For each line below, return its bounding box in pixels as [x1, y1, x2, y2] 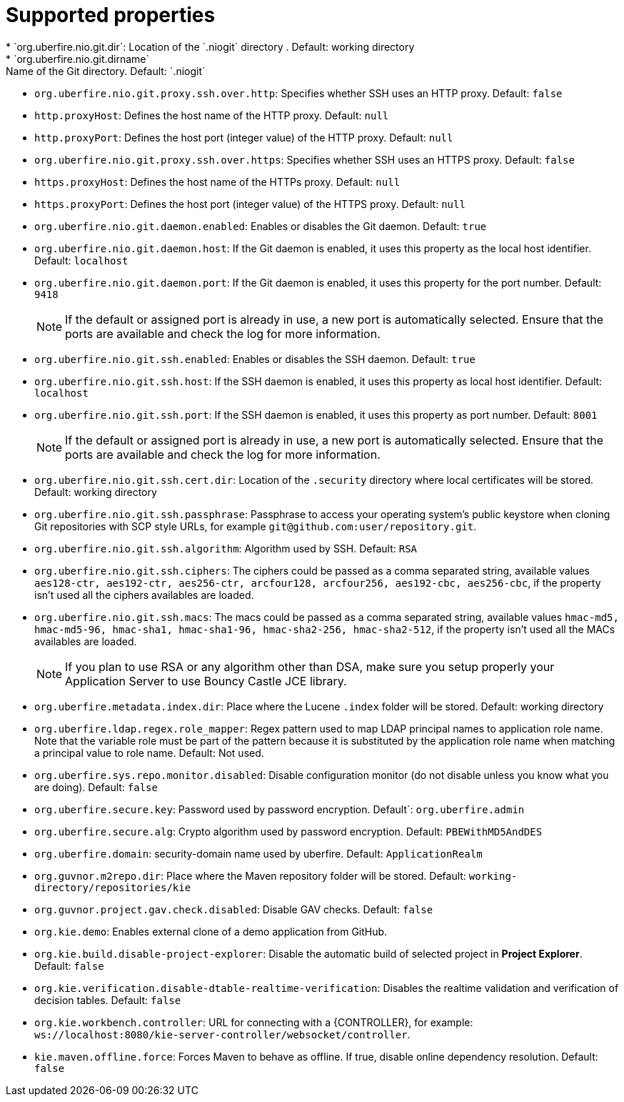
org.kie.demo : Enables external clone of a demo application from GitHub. [34, 925, 388, 938]
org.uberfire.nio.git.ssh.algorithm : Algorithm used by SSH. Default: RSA [34, 542, 418, 555]
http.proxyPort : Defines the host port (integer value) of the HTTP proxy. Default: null [34, 131, 453, 144]
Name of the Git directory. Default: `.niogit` [6, 64, 206, 77]
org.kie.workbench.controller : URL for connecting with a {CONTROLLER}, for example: [34, 1016, 473, 1028]
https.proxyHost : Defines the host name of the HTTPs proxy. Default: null [34, 175, 401, 188]
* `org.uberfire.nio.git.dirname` [6, 52, 150, 65]
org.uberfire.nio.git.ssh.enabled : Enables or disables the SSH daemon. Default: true [34, 352, 475, 365]
